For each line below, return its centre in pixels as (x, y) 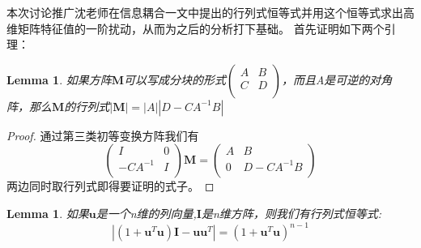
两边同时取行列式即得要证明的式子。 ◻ (111, 186)
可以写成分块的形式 (175, 79)
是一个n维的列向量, (146, 213)
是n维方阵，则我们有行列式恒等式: (291, 213)
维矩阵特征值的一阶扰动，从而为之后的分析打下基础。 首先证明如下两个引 (201, 28)
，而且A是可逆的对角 (337, 79)
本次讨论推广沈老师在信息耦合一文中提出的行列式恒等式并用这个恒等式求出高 (210, 12)
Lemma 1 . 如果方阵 (59, 79)
